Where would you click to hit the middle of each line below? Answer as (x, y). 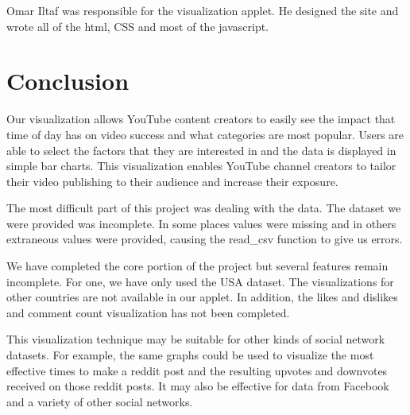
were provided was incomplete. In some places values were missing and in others (201, 223)
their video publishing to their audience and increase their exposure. (172, 181)
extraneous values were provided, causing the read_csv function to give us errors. (205, 239)
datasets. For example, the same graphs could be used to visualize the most (190, 355)
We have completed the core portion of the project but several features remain (197, 266)
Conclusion (68, 81)
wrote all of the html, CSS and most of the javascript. (138, 26)
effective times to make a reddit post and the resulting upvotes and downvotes (197, 370)
